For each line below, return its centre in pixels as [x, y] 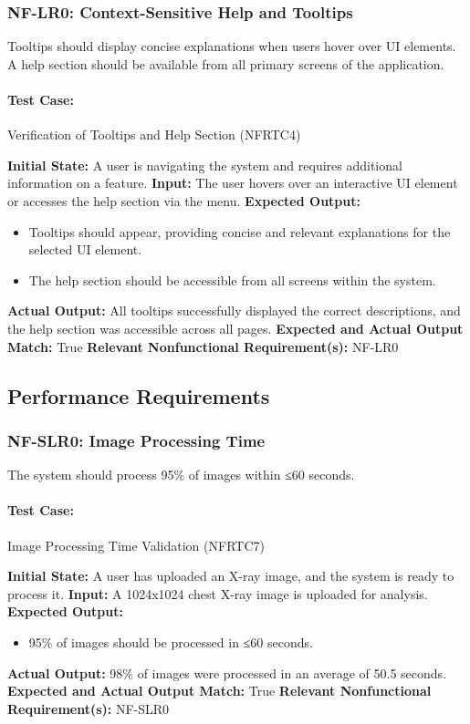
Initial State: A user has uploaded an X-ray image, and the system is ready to [231, 576]
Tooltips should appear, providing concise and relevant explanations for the [240, 231]
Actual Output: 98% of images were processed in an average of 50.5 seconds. [227, 672]
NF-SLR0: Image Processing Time [136, 440]
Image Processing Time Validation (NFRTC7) [136, 545]
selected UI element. [85, 249]
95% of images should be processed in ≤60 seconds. [171, 641]
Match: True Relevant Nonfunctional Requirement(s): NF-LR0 [203, 346]
